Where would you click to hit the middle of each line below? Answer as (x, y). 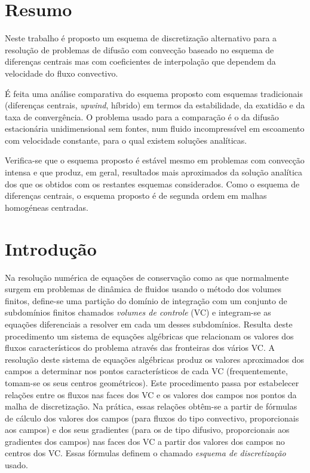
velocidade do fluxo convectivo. (62, 73)
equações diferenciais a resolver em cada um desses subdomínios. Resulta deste (149, 324)
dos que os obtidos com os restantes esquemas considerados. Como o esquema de (152, 184)
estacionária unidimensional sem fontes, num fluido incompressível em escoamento (155, 128)
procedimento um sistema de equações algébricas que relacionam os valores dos (149, 336)
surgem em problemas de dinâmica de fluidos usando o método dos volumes (143, 289)
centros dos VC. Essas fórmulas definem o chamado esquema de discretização (145, 453)
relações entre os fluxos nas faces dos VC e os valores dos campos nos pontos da (151, 394)
